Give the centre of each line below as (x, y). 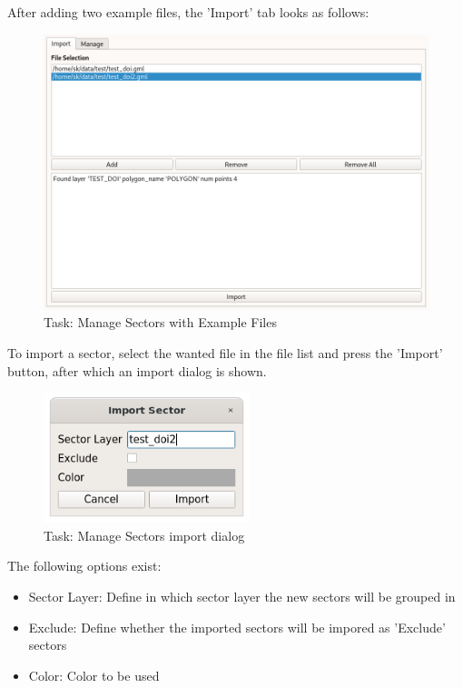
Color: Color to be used (94, 675)
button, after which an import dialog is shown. (137, 370)
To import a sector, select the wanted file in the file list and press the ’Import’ (225, 353)
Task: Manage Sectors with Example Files (160, 322)
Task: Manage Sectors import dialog (144, 535)
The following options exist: (84, 566)
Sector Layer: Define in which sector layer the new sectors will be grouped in (242, 596)
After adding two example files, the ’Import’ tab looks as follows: (188, 12)
